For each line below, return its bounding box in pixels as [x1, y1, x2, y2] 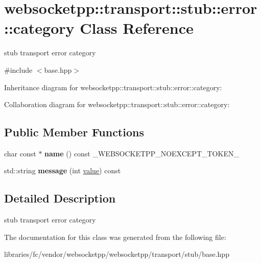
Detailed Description [4, 190, 116, 206]
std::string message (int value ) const [4, 165, 121, 176]
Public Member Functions [4, 124, 144, 140]
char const [4, 148, 36, 158]
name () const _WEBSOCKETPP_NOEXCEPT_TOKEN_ [44, 148, 239, 158]
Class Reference [80, 17, 194, 38]
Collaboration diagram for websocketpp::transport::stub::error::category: [4, 99, 230, 110]
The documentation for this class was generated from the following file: [4, 231, 226, 242]
